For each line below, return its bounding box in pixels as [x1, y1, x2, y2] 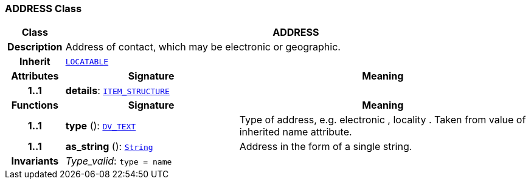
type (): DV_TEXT [65, 120, 136, 132]
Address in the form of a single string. [239, 140, 412, 153]
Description [7, 41, 63, 53]
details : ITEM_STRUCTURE [65, 84, 170, 97]
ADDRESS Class [5, 2, 82, 15]
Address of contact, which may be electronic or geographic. [65, 41, 341, 53]
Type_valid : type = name [65, 155, 172, 168]
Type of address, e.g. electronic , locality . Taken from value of [239, 114, 526, 126]
